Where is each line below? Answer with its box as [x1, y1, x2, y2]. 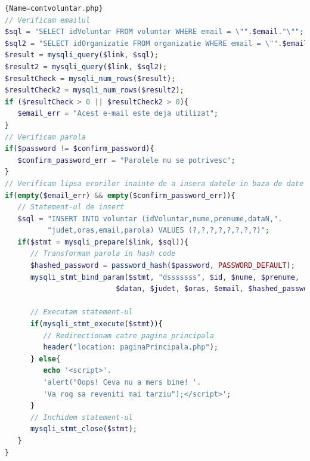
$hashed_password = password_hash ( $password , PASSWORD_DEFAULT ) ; [30, 261, 295, 270]
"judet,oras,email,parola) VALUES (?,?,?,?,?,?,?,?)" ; [47, 226, 269, 235]
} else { [30, 354, 61, 363]
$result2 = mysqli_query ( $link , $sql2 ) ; [5, 62, 168, 71]
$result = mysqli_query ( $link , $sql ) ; [5, 51, 159, 60]
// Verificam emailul [5, 16, 91, 24]
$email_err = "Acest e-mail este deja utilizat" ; [17, 109, 219, 118]
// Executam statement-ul [30, 308, 133, 317]
